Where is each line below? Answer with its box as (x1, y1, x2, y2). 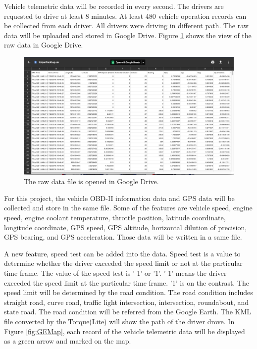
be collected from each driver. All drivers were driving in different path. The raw (4, 20, 249, 31)
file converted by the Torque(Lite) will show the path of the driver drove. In (4, 316, 235, 326)
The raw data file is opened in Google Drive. (24, 176, 159, 187)
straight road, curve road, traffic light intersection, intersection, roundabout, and (4, 297, 249, 307)
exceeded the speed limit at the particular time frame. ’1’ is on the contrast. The (4, 277, 250, 288)
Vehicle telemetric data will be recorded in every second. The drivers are (4, 1, 224, 11)
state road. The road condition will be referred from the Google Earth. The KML (4, 306, 252, 317)
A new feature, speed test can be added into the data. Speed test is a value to (4, 248, 241, 258)
